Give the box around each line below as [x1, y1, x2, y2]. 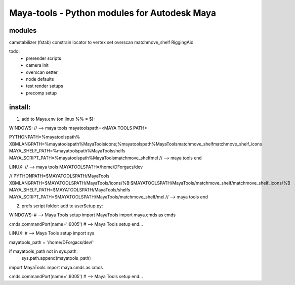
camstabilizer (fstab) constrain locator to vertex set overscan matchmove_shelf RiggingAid [9, 40, 194, 46]
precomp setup [26, 90, 57, 96]
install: [9, 103, 31, 111]
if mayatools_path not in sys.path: [9, 248, 78, 254]
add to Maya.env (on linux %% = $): [21, 116, 95, 122]
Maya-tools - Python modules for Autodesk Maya [9, 7, 216, 18]
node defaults [26, 76, 54, 82]
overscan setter [26, 69, 58, 75]
